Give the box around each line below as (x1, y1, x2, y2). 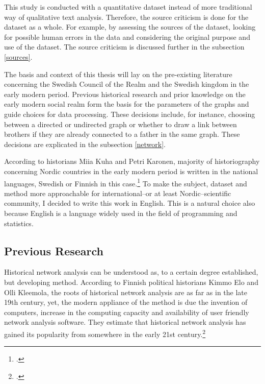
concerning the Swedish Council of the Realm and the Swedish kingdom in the (4, 79, 249, 89)
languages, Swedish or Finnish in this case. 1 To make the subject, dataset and (4, 176, 247, 188)
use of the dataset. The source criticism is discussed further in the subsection (4, 41, 245, 52)
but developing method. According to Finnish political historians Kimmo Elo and (4, 276, 258, 287)
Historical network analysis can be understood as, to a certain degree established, (4, 267, 258, 277)
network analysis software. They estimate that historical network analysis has (4, 317, 246, 327)
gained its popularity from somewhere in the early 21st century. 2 (4, 327, 206, 339)
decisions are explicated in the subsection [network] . (4, 138, 166, 149)
